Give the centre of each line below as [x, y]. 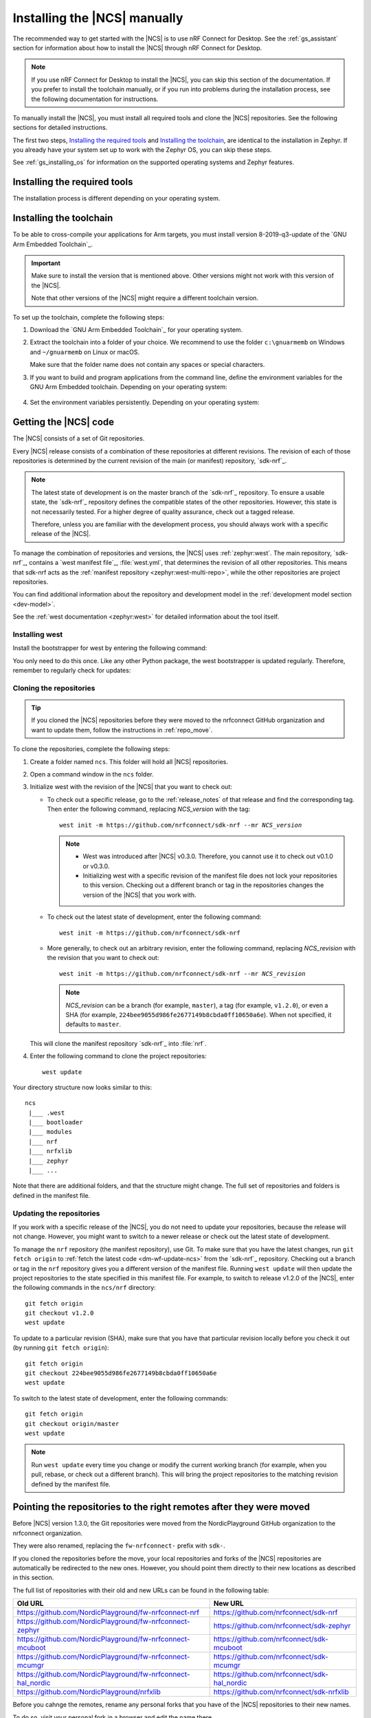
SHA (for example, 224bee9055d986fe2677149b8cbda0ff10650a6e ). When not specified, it [199, 1014]
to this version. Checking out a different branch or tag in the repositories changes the [203, 885]
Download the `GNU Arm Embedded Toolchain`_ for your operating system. [136, 330]
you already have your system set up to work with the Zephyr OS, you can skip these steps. [142, 150]
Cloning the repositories [54, 688]
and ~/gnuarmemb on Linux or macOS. [85, 352]
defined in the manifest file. [52, 1195]
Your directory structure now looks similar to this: [82, 1087]
